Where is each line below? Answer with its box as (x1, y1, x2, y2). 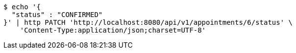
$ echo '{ (3, 3, 41, 11)
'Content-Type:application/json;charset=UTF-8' (20, 26, 206, 34)
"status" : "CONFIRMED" (11, 11, 103, 18)
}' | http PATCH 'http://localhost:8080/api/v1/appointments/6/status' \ (3, 18, 293, 26)
